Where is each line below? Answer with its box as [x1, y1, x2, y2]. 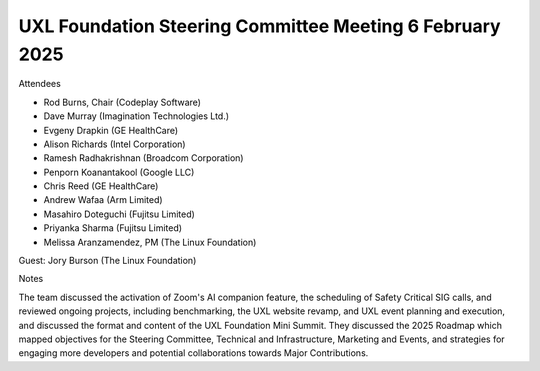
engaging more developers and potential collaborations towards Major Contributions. [18, 347, 369, 359]
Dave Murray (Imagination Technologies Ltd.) [43, 110, 230, 122]
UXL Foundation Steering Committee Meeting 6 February [18, 15, 501, 37]
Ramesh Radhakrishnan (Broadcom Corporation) [43, 152, 244, 164]
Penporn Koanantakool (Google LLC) [43, 166, 195, 178]
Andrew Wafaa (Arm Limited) [43, 194, 164, 206]
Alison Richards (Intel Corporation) [43, 138, 186, 150]
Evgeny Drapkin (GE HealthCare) [43, 124, 179, 136]
